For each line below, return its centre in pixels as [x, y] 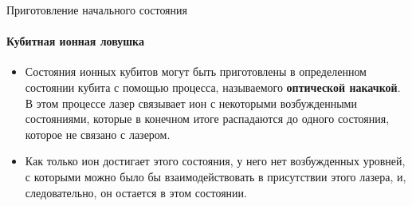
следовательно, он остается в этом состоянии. [136, 192]
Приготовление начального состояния [97, 10]
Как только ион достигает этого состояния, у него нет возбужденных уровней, [215, 161]
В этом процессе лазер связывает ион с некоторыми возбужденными [191, 103]
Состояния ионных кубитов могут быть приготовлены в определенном [196, 71]
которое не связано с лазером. [98, 134]
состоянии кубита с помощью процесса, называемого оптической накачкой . [213, 87]
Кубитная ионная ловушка [75, 41]
